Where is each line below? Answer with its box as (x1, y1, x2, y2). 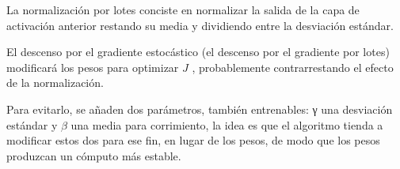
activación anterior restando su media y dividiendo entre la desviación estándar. (6, 17, 394, 33)
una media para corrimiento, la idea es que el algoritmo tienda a (70, 116, 383, 133)
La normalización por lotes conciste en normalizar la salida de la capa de (6, 2, 360, 17)
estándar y (6, 116, 58, 133)
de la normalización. (6, 74, 104, 91)
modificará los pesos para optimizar (6, 58, 179, 75)
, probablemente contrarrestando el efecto (192, 58, 394, 75)
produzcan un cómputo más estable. (6, 147, 181, 163)
